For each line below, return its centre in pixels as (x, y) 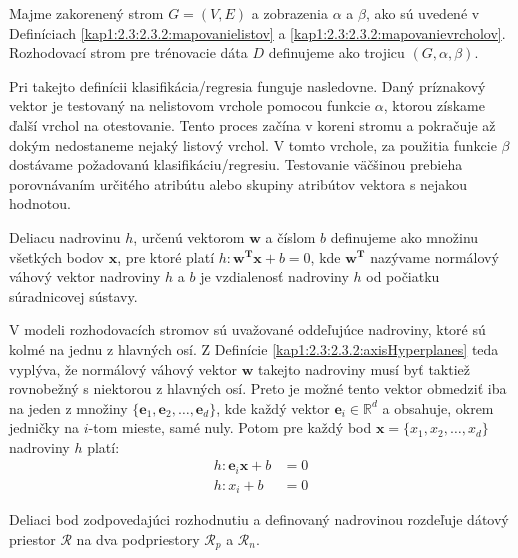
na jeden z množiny (68, 407)
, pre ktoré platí (166, 256)
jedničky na (44, 427)
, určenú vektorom (189, 236)
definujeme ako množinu (404, 236)
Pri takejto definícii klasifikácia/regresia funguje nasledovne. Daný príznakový (247, 85)
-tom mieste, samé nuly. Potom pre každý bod (230, 427)
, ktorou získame (434, 105)
